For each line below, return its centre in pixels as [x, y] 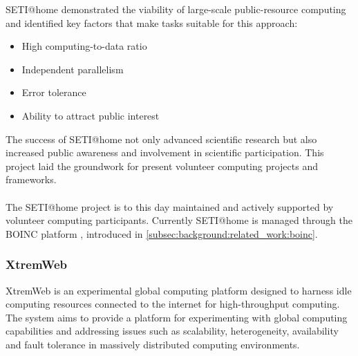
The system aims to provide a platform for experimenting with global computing [177, 317]
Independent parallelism [73, 69]
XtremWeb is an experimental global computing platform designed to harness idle [179, 290]
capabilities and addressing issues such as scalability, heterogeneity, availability [172, 331]
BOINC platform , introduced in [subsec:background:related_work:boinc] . [162, 233]
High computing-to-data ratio [84, 46]
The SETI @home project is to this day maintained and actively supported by [170, 206]
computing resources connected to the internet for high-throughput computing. [173, 304]
